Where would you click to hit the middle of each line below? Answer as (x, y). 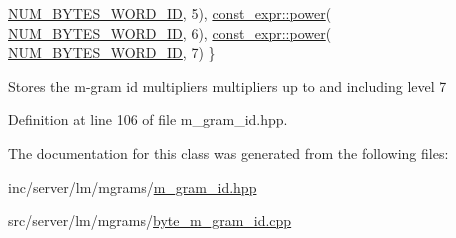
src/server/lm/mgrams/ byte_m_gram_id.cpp (150, 220)
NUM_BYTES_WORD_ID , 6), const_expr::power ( (170, 32)
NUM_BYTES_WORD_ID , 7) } (112, 52)
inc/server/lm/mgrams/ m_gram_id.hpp (132, 186)
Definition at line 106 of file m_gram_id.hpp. (148, 119)
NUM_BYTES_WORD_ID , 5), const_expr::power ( (170, 13)
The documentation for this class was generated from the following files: (228, 152)
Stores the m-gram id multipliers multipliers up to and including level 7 (227, 85)
